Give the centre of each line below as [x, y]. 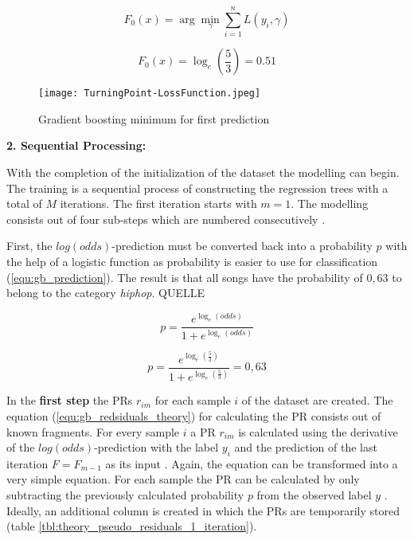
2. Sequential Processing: [76, 145]
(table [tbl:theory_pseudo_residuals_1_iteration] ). [132, 526]
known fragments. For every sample [93, 431]
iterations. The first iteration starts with [158, 203]
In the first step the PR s [70, 400]
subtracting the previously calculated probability [125, 495]
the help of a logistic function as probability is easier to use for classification [192, 261]
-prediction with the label [156, 447]
